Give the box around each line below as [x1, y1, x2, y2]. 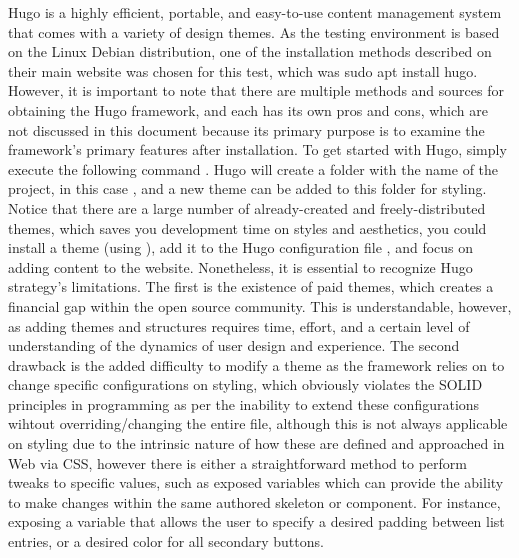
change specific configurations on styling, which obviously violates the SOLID [8, 374, 483, 395]
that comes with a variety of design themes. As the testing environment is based [8, 21, 500, 42]
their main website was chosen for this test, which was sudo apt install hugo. [8, 60, 478, 81]
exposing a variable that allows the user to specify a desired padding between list [8, 511, 505, 532]
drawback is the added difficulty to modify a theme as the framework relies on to [8, 354, 505, 375]
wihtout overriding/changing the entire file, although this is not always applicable [8, 413, 508, 434]
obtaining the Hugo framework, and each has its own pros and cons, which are [8, 99, 488, 120]
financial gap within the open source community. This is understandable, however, [8, 295, 512, 316]
